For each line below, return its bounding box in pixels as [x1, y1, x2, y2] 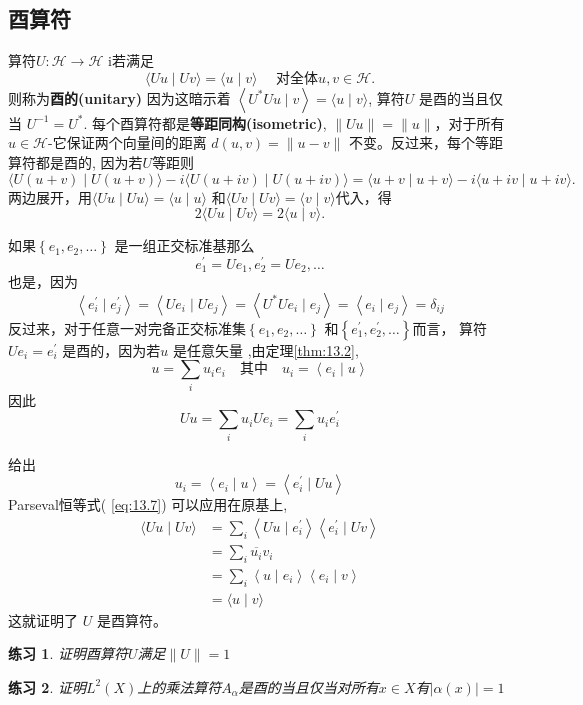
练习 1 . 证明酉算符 [8, 643, 128, 664]
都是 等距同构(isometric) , [162, 112, 327, 133]
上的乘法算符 [137, 676, 222, 697]
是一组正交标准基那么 [114, 235, 255, 256]
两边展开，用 [8, 186, 92, 207]
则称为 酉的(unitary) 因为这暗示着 [8, 87, 231, 108]
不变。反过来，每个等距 [348, 132, 503, 153]
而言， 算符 [412, 317, 488, 338]
